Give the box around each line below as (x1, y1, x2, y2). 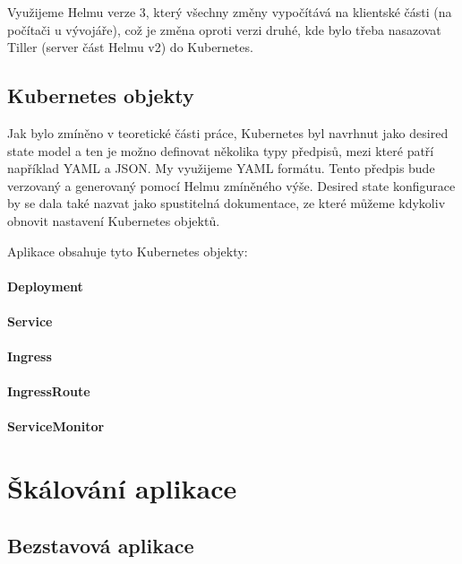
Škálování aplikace (7, 470, 237, 507)
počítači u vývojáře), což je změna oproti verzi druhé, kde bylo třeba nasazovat (7, 20, 441, 39)
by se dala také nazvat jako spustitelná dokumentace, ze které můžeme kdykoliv (7, 194, 446, 213)
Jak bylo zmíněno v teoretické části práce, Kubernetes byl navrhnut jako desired (7, 123, 449, 142)
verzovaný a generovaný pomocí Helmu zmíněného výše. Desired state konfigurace (7, 176, 456, 195)
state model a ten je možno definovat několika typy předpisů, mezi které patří (7, 141, 434, 160)
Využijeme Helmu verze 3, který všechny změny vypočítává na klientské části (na (7, 3, 452, 21)
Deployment (7, 276, 83, 295)
